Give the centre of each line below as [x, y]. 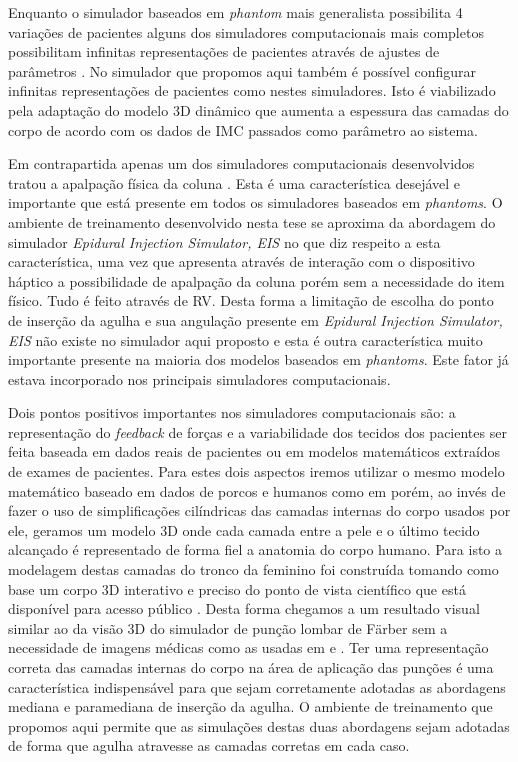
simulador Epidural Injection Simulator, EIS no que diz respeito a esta [224, 241]
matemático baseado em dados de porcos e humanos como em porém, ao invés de [257, 490]
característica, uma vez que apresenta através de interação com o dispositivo [241, 261]
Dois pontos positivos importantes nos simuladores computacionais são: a [232, 412]
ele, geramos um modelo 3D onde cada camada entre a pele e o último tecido [244, 529]
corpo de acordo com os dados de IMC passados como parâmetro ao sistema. [243, 129]
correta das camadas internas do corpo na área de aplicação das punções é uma [251, 667]
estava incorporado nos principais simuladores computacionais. [199, 378]
